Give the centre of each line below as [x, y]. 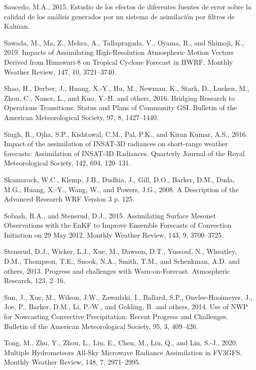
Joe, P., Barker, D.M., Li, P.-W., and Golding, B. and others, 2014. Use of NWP [126, 307]
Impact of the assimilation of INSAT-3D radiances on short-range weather [116, 144]
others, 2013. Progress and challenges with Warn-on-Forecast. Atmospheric [117, 270]
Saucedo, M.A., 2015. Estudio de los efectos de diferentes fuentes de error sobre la [128, 6]
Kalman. [17, 26]
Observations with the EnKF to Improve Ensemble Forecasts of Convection [118, 225]
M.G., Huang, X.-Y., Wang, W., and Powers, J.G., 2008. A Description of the [121, 189]
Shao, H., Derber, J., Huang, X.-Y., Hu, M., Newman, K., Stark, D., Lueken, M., [127, 88]
